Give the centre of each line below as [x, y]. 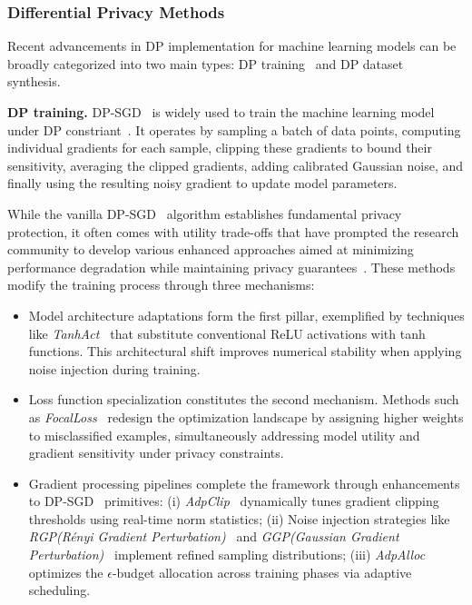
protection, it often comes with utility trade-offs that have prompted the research [233, 231]
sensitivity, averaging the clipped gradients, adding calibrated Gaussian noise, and [236, 165]
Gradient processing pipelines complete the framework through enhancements [244, 483]
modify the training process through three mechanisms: [161, 285]
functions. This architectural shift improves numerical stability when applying [245, 351]
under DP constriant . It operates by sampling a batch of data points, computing [234, 129]
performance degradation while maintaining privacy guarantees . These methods [231, 267]
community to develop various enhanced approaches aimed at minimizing [211, 249]
